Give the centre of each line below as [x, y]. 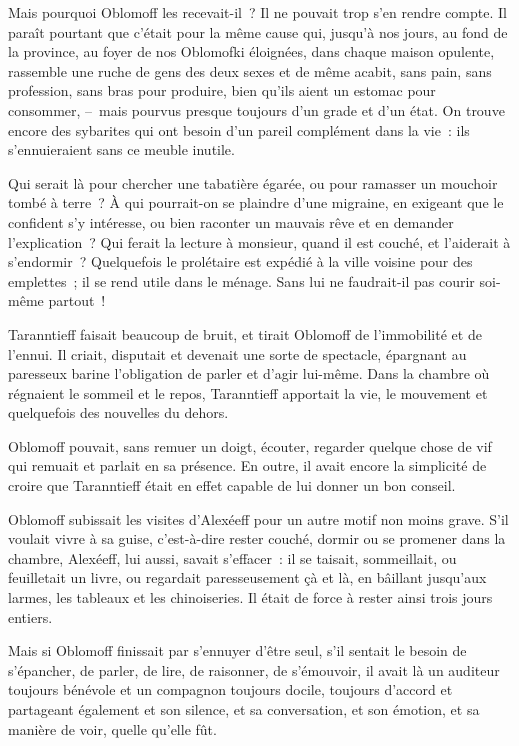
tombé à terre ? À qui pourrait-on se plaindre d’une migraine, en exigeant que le [256, 202]
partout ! [77, 300]
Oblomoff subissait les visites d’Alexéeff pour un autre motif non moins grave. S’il [258, 518]
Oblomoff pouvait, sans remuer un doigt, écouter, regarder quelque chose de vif [250, 445]
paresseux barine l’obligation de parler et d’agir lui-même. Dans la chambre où [249, 373]
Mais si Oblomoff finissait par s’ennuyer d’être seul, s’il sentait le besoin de [237, 650]
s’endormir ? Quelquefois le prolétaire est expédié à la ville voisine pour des [240, 261]
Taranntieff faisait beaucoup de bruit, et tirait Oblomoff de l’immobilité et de [245, 333]
